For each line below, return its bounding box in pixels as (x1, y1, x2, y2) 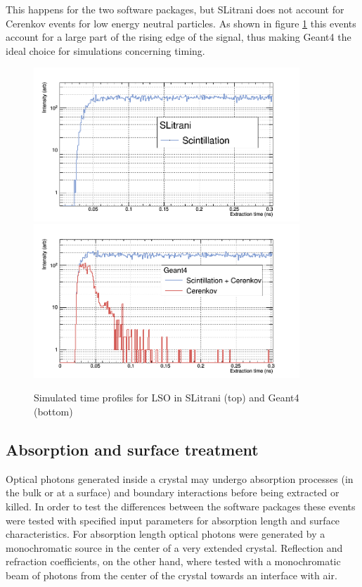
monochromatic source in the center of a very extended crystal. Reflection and (6, 540, 343, 555)
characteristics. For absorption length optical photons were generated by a (6, 527, 325, 541)
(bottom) (34, 404, 73, 418)
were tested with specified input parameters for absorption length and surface (6, 512, 340, 527)
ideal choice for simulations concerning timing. (6, 43, 205, 58)
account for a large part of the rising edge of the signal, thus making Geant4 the (6, 30, 351, 44)
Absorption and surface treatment (6, 438, 259, 460)
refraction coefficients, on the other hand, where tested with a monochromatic (6, 554, 341, 569)
